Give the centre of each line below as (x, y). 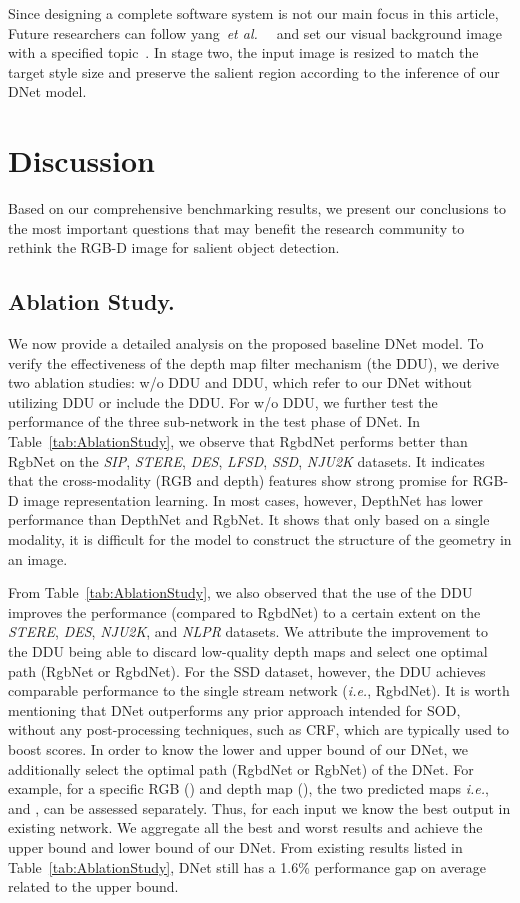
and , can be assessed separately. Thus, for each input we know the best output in (259, 807)
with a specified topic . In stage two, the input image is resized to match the (243, 52)
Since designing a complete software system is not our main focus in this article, (253, 13)
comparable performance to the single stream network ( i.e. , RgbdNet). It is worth (259, 690)
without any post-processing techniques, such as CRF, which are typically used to (259, 729)
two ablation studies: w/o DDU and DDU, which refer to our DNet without (240, 382)
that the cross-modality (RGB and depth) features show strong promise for (238, 480)
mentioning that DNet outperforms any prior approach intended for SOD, (234, 709)
